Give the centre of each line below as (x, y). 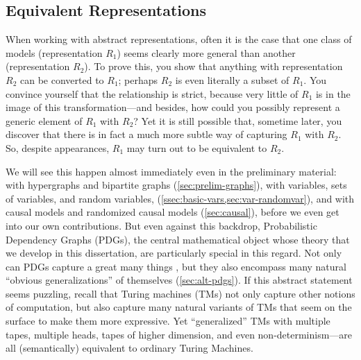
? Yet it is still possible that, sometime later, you (238, 120)
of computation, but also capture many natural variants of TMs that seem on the (179, 307)
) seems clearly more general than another (206, 52)
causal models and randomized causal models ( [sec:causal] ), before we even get (173, 212)
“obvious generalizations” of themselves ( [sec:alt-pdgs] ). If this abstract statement (179, 280)
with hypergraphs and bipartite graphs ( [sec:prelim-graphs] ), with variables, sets (176, 185)
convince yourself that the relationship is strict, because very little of (152, 93)
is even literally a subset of (232, 79)
